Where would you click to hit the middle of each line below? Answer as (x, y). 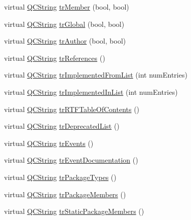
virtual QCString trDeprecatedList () (62, 126)
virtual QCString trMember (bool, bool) (67, 7)
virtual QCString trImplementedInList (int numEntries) (91, 91)
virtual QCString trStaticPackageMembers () (74, 211)
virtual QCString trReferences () (55, 58)
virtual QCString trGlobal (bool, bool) (64, 24)
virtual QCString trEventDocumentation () (71, 160)
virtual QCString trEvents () (49, 143)
